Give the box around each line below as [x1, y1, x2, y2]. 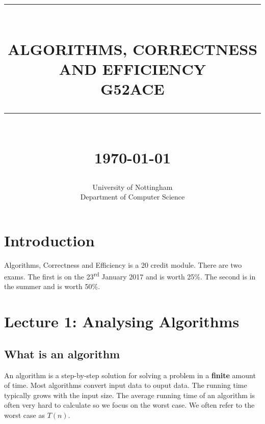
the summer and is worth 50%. [4, 281, 100, 292]
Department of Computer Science [80, 191, 185, 202]
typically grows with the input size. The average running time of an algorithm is [4, 389, 255, 400]
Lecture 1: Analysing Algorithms [4, 311, 240, 332]
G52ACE [100, 78, 165, 99]
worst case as [4, 410, 45, 420]
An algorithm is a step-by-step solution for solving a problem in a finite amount [4, 370, 256, 380]
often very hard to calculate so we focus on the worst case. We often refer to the [4, 400, 255, 410]
